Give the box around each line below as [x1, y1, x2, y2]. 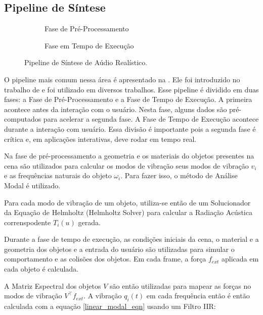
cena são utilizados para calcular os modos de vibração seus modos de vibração [4, 160, 249, 171]
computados [4, 114, 41, 124]
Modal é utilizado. [4, 180, 61, 190]
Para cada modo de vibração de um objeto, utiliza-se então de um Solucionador [4, 197, 251, 207]
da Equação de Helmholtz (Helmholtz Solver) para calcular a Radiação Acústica [4, 207, 252, 218]
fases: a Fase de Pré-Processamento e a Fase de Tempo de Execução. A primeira [4, 94, 252, 104]
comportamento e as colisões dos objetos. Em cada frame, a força [4, 253, 206, 264]
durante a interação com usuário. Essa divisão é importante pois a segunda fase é [4, 123, 256, 134]
